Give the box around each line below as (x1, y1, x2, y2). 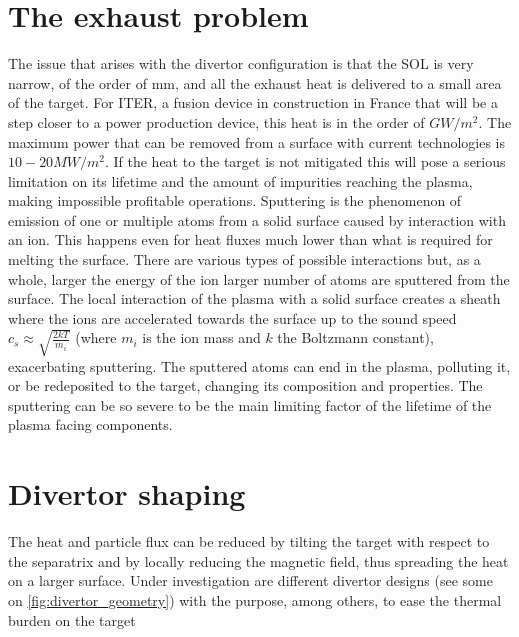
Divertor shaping (8, 473, 246, 514)
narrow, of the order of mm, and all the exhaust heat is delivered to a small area (8, 72, 502, 93)
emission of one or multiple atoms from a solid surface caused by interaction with (8, 209, 506, 230)
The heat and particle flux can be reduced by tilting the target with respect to (8, 531, 490, 552)
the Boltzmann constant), (277, 327, 434, 348)
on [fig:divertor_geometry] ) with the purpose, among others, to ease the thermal (8, 589, 502, 610)
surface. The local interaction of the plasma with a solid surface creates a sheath (8, 288, 501, 309)
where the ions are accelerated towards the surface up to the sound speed (8, 307, 457, 328)
